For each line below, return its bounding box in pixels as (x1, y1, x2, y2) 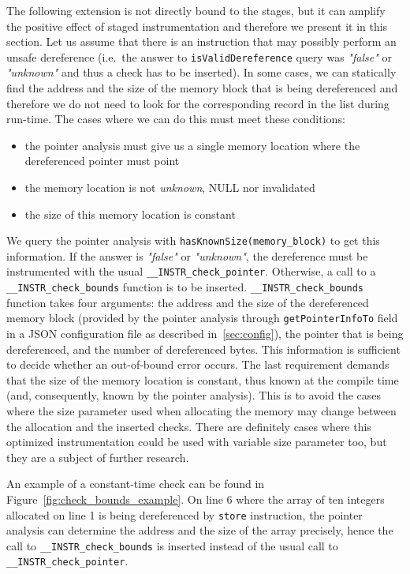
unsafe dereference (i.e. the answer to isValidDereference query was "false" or (6, 48, 392, 65)
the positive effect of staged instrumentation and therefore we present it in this (6, 17, 388, 34)
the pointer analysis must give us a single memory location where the (24, 137, 360, 153)
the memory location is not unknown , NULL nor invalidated (24, 179, 315, 195)
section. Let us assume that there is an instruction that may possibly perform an (6, 33, 397, 50)
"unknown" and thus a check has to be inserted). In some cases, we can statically (6, 64, 397, 81)
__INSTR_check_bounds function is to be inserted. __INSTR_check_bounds (6, 279, 364, 295)
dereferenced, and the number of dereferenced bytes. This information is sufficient (6, 340, 401, 357)
